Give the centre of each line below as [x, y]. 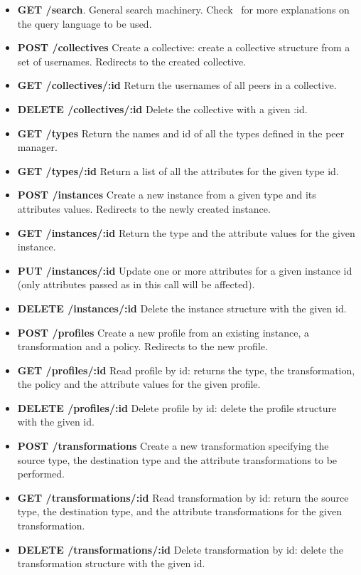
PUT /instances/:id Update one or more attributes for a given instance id [185, 270]
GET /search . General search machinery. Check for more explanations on [183, 9]
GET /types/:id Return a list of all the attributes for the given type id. [178, 170]
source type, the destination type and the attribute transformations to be [177, 459]
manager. [37, 147]
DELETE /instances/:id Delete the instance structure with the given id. [182, 308]
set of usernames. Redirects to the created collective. [132, 61]
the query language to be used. [85, 23]
